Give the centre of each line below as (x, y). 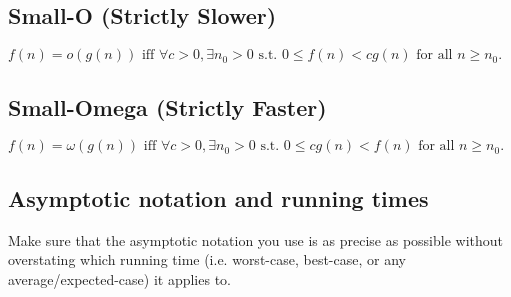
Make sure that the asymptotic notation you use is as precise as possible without (256, 239)
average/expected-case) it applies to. (119, 278)
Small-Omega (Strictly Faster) (167, 106)
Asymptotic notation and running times (218, 197)
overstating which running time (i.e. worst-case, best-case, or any (207, 259)
